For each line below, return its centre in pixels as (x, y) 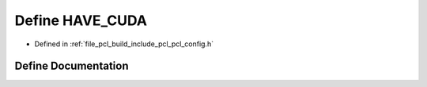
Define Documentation (72, 66)
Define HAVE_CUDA (81, 20)
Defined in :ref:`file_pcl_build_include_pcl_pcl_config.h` (124, 44)
